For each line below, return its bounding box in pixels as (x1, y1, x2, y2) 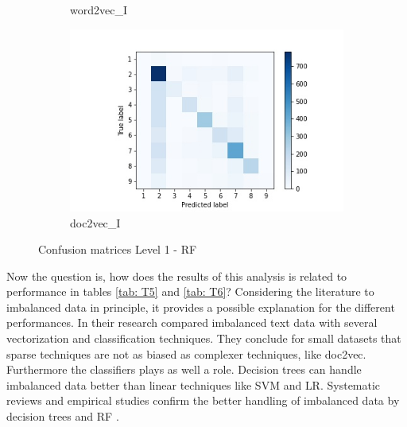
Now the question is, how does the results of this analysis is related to (6, 267, 347, 284)
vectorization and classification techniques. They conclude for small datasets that (6, 330, 401, 347)
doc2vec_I (70, 214, 121, 231)
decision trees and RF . (6, 408, 119, 425)
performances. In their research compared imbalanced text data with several (6, 314, 378, 331)
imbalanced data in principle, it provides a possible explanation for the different (6, 298, 395, 315)
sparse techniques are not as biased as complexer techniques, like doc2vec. (6, 345, 366, 362)
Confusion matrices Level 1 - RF (38, 241, 197, 258)
